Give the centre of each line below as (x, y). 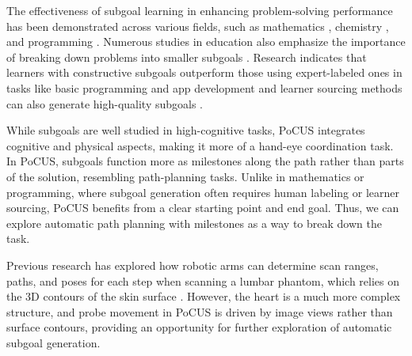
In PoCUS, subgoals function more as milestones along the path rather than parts (205, 161)
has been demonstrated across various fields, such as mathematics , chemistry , (198, 26)
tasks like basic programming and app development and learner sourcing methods (204, 87)
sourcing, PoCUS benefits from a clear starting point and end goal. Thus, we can (203, 208)
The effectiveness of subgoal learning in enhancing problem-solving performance (200, 10)
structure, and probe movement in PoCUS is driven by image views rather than (200, 311)
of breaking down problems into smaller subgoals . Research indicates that (187, 57)
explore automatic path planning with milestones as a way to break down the (194, 223)
